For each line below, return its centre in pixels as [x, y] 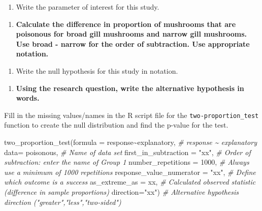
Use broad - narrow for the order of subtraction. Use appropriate [133, 43]
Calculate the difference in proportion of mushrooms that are [126, 24]
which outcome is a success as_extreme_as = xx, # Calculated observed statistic [130, 182]
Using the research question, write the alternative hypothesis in [130, 88]
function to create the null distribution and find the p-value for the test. [116, 125]
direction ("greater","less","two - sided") [63, 202]
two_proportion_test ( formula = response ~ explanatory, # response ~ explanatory [130, 142]
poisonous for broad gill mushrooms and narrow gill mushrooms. [131, 34]
